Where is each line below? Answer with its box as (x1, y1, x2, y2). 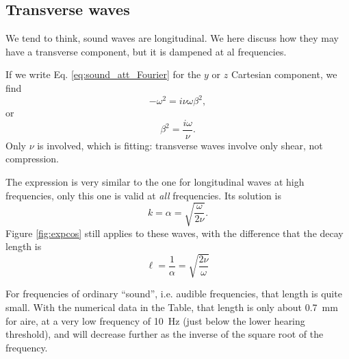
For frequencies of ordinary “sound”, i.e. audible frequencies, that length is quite (5, 286, 342, 301)
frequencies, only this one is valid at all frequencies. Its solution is (5, 188, 281, 202)
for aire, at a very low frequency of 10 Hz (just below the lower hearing (5, 313, 305, 327)
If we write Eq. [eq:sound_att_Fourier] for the (5, 67, 201, 82)
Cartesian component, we (231, 67, 337, 82)
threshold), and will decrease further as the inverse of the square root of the (5, 327, 324, 341)
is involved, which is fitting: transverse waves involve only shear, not (37, 138, 323, 152)
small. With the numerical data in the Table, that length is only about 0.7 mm (5, 299, 338, 314)
